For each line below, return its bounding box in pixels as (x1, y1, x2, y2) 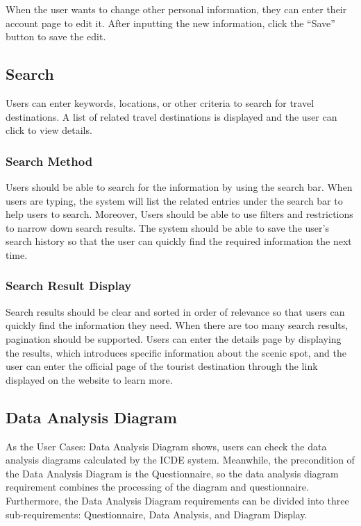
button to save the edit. (6, 29, 106, 44)
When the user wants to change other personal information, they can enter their (6, 2, 347, 16)
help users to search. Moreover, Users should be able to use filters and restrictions (6, 207, 353, 221)
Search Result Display (6, 277, 132, 294)
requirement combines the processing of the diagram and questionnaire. (6, 480, 309, 494)
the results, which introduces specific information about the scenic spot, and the (6, 345, 346, 359)
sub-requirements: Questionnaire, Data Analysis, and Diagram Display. (6, 507, 308, 521)
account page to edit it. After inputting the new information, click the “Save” (6, 15, 335, 30)
